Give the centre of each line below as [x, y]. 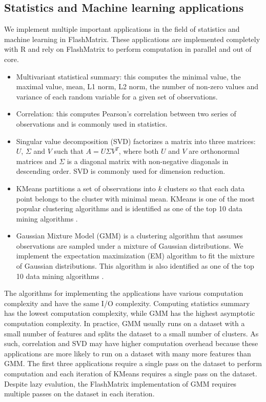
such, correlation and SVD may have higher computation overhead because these [131, 343]
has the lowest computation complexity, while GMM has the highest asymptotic [130, 313]
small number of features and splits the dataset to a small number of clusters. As [131, 333]
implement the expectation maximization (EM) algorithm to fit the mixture [135, 256]
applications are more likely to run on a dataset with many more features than [128, 353]
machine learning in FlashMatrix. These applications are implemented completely [132, 39]
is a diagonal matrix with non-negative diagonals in [148, 161]
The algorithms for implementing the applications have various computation [124, 293]
